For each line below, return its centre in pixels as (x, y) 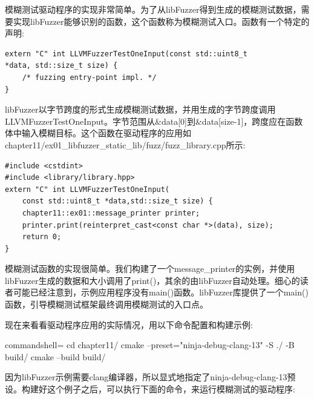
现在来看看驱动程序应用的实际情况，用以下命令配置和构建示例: (129, 324)
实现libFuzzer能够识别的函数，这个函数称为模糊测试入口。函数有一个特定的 (161, 21)
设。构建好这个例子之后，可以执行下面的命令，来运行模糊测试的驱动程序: (150, 389)
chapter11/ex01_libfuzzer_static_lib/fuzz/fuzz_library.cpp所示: (125, 144)
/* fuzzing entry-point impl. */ (89, 77)
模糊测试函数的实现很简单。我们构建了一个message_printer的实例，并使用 (150, 269)
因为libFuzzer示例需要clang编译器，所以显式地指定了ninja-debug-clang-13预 (150, 377)
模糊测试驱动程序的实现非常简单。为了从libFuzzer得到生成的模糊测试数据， (153, 9)
